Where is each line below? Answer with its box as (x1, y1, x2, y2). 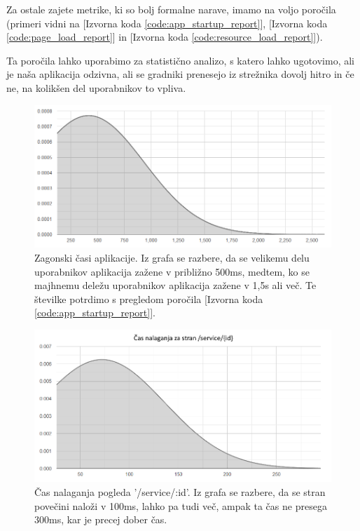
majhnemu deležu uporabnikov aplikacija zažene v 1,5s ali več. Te (34, 278, 317, 293)
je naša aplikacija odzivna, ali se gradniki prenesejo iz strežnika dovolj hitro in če (6, 67, 354, 81)
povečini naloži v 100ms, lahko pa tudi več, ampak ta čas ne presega (34, 498, 327, 513)
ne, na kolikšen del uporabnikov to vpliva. (6, 80, 186, 95)
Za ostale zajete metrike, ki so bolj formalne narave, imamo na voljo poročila (6, 2, 336, 16)
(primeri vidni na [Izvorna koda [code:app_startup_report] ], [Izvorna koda (6, 15, 328, 30)
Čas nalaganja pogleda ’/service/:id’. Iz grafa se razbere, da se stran (34, 485, 326, 499)
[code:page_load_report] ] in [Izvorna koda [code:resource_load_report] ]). (6, 29, 323, 44)
